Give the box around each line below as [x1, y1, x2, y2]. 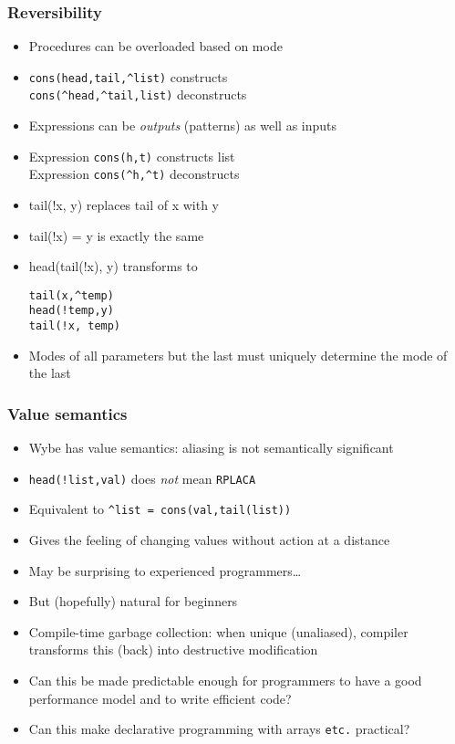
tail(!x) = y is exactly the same [28, 225, 204, 245]
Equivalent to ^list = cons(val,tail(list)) [28, 499, 292, 519]
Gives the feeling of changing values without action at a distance [28, 530, 390, 550]
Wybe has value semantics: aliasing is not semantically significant [28, 438, 394, 457]
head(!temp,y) [28, 304, 114, 318]
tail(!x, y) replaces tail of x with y [28, 195, 219, 215]
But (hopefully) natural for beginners [28, 592, 238, 611]
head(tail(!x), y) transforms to [28, 257, 198, 276]
